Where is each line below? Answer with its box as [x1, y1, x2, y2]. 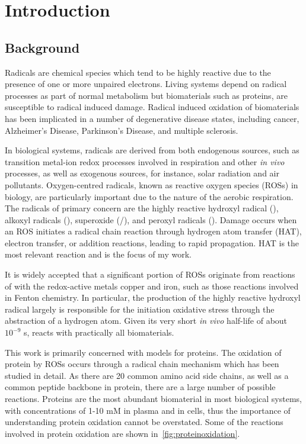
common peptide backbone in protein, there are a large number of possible [5, 381, 276, 393]
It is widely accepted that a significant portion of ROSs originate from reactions [5, 268, 295, 281]
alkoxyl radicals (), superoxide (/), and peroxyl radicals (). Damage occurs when [5, 213, 297, 226]
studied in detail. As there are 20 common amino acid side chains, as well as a [5, 369, 289, 381]
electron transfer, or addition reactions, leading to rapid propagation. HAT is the [5, 236, 299, 249]
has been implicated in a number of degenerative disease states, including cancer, [5, 112, 299, 124]
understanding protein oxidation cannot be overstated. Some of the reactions [5, 416, 283, 428]
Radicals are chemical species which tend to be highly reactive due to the [5, 66, 271, 78]
